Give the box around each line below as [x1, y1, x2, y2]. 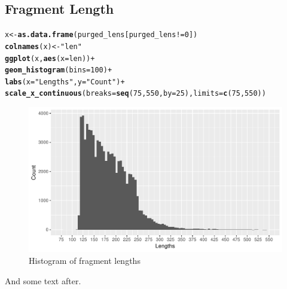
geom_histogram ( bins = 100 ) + [5, 66, 112, 75]
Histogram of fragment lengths [29, 254, 141, 266]
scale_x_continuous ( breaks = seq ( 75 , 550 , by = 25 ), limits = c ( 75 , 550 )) [5, 89, 266, 98]
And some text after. [5, 274, 81, 287]
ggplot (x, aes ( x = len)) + [5, 54, 95, 63]
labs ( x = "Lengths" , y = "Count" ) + [5, 77, 125, 86]
